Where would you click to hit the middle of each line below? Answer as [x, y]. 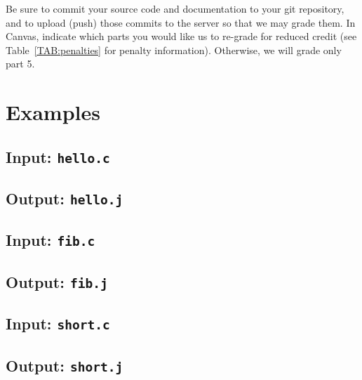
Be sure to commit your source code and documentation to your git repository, [175, 8]
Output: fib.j [57, 281]
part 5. [20, 64]
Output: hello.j [65, 198]
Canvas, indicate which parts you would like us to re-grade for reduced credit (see [181, 36]
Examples [53, 112]
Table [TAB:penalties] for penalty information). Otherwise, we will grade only [174, 50]
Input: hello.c [58, 156]
